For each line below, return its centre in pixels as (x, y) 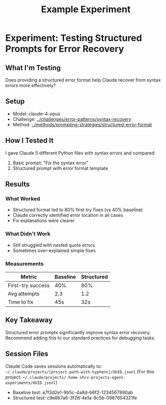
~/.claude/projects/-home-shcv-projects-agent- (74, 377)
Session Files (27, 354)
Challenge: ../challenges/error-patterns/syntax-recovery (72, 119)
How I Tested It (29, 141)
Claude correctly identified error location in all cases (68, 215)
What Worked (23, 198)
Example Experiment (86, 9)
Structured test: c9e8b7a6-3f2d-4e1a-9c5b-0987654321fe (75, 398)
